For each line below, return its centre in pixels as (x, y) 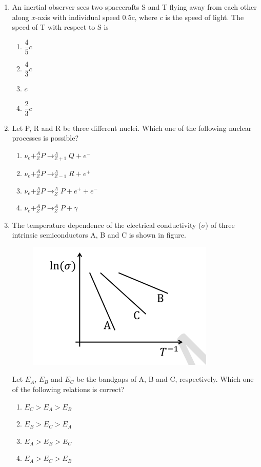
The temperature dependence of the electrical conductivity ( (107, 225)
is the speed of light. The (205, 17)
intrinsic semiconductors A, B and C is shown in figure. (99, 235)
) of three (220, 225)
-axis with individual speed (78, 17)
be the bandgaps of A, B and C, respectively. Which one (165, 379)
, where (146, 17)
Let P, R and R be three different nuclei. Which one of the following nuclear (132, 128)
